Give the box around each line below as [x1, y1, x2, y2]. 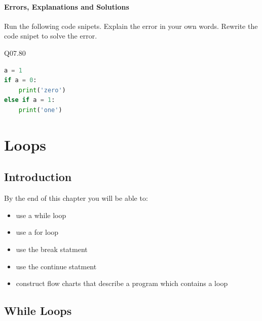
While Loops [4, 303, 72, 318]
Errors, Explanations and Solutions [4, 1, 129, 12]
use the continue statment [16, 261, 97, 271]
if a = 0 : [4, 77, 37, 84]
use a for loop [16, 227, 59, 237]
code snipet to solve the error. [4, 30, 97, 41]
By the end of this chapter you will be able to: [4, 193, 148, 203]
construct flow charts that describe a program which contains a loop [16, 278, 228, 289]
